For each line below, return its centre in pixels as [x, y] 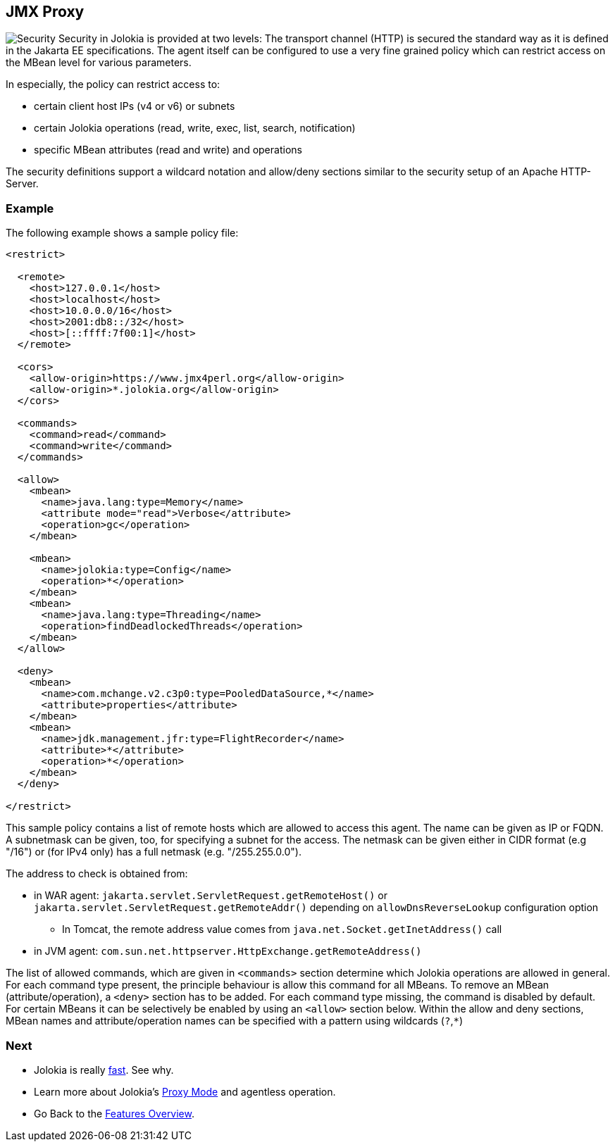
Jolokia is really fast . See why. [104, 1070]
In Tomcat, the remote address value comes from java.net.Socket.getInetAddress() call [282, 929]
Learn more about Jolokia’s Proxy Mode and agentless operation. [185, 1091]
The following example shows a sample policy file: [122, 233]
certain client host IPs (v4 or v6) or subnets [135, 106]
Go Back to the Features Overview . [114, 1113]
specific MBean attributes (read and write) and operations [168, 150]
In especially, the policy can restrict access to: [113, 84]
